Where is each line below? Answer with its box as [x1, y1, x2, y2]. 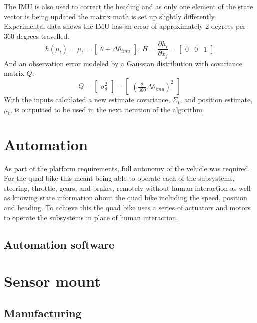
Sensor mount [4, 271, 101, 291]
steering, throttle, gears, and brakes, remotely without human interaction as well [4, 182, 251, 193]
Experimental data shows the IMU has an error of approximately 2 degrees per [4, 21, 246, 31]
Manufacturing [4, 305, 82, 320]
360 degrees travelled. [4, 30, 70, 41]
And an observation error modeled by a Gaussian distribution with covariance [4, 58, 243, 68]
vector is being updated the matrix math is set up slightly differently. [4, 11, 216, 21]
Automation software [4, 236, 115, 252]
